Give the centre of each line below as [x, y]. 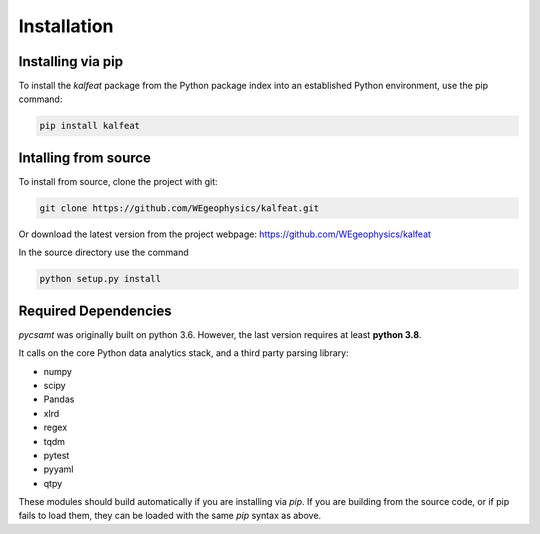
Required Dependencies [95, 310]
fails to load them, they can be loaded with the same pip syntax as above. [170, 516]
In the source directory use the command [103, 252]
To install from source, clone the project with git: [118, 181]
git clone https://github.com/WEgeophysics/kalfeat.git [179, 208]
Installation [66, 26]
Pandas [59, 399]
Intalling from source [85, 157]
